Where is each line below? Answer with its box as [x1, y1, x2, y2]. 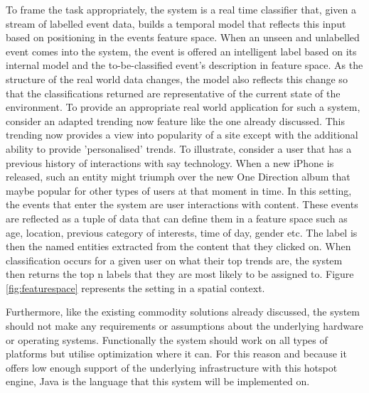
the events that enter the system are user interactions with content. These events [6, 197, 358, 212]
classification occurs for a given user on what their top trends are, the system [6, 252, 343, 267]
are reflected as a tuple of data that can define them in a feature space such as [6, 210, 348, 225]
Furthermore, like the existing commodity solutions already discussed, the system [6, 304, 360, 319]
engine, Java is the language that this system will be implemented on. [6, 374, 310, 389]
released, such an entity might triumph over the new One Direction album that [6, 169, 351, 184]
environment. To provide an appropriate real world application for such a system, [6, 99, 360, 114]
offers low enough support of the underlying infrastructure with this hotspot [6, 360, 338, 375]
